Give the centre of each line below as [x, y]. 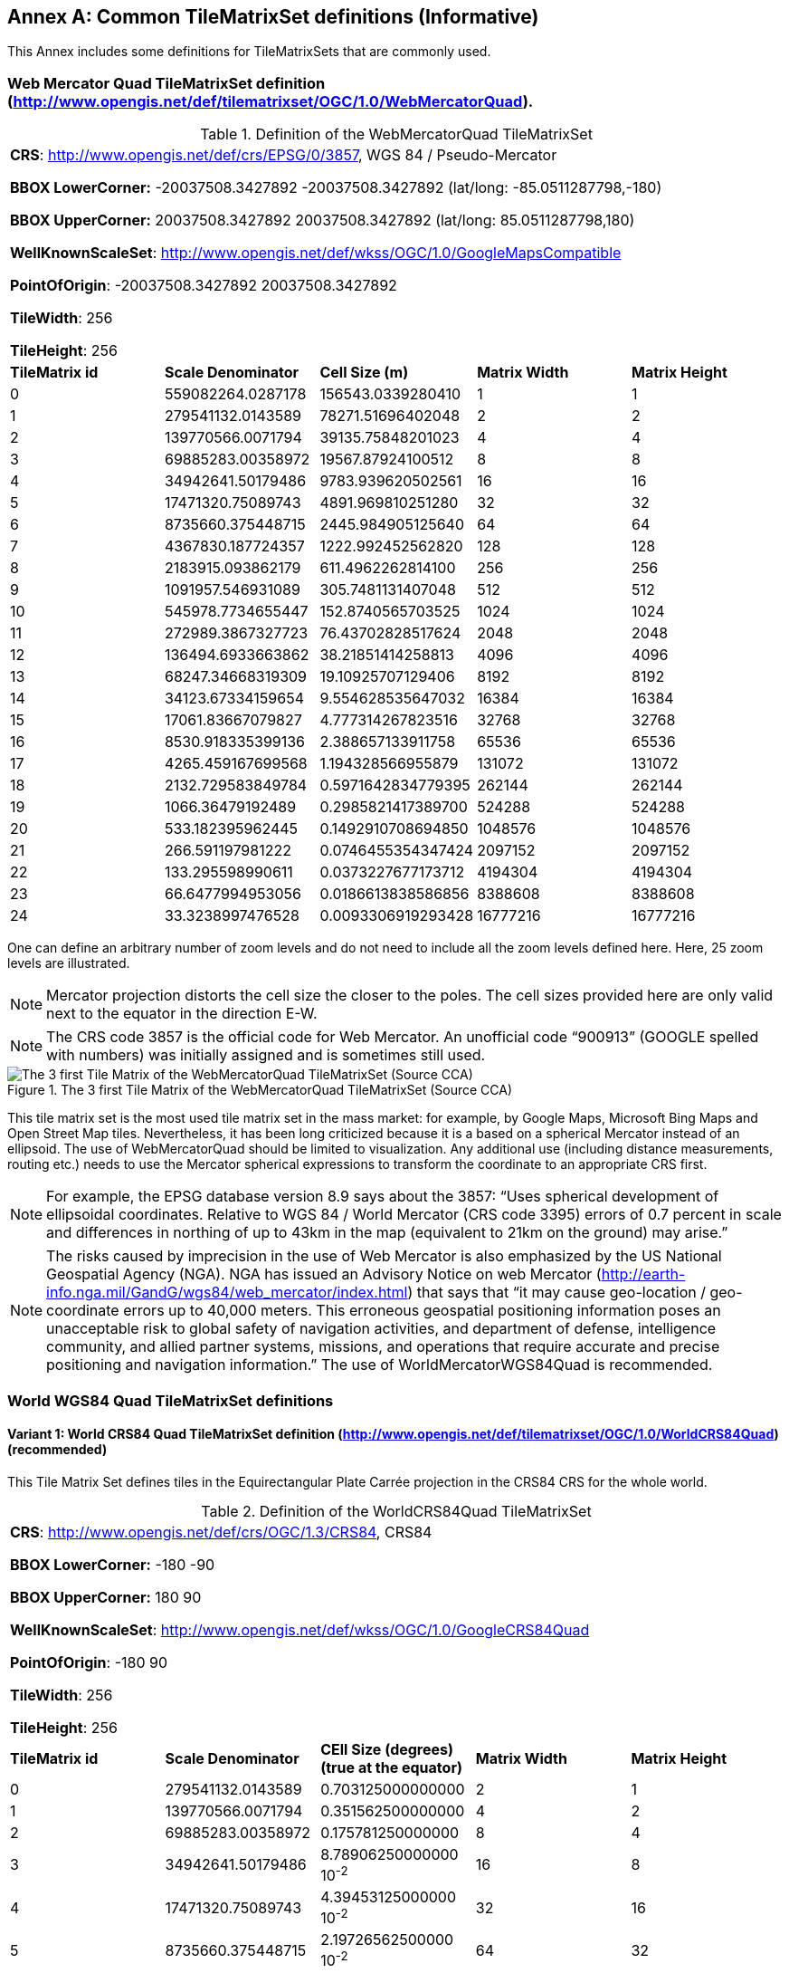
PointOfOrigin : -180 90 [89, 1662]
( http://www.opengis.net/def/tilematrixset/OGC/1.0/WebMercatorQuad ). [271, 101]
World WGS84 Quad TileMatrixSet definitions [171, 1400]
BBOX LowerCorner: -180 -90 [113, 1564]
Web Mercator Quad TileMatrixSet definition [166, 83]
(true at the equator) [391, 1767]
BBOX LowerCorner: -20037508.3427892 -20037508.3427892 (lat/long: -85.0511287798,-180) [336, 188]
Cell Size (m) [364, 373]
